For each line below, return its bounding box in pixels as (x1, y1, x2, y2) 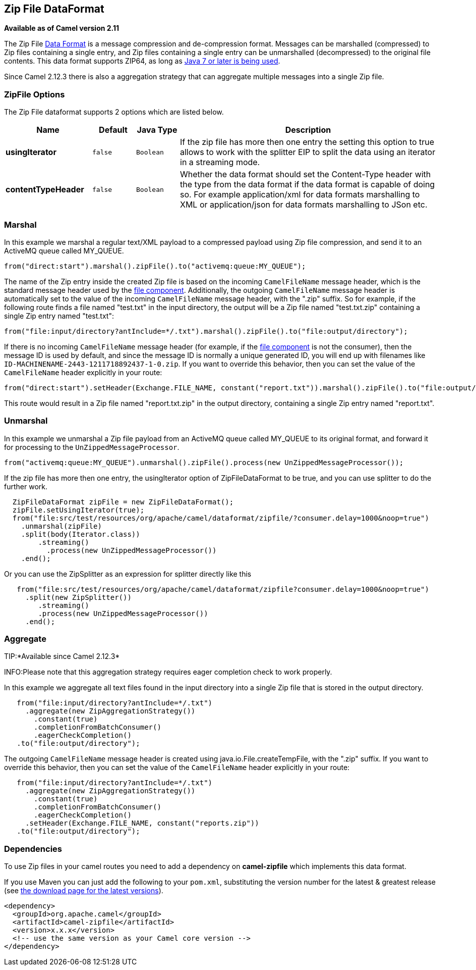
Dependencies (4, 843, 63, 854)
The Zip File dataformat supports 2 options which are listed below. (4, 108, 224, 117)
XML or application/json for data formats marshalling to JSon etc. (180, 199, 428, 210)
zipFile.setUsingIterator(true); (12, 505, 145, 514)
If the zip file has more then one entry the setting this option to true (180, 137, 435, 147)
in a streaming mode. (180, 157, 260, 168)
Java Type (137, 125, 177, 135)
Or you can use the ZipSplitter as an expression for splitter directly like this (4, 569, 252, 578)
